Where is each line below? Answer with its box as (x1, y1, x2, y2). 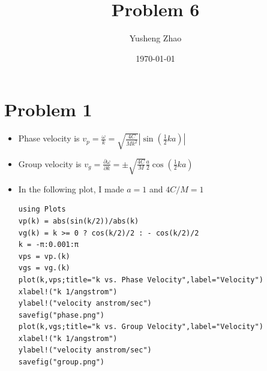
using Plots (18, 205, 66, 214)
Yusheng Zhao (129, 32, 182, 44)
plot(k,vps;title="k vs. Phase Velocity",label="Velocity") (18, 275, 263, 284)
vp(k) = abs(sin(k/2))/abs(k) (18, 216, 139, 225)
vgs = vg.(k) (18, 264, 70, 273)
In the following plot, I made (18, 182, 124, 195)
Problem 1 (4, 97, 92, 122)
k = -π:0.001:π (18, 240, 79, 249)
